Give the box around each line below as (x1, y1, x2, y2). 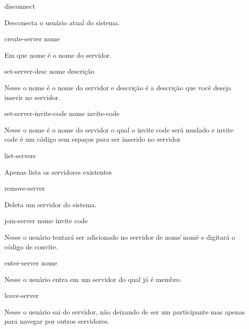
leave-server (4, 290, 39, 300)
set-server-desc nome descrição (4, 66, 94, 76)
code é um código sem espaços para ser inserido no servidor (4, 134, 181, 144)
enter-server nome (4, 258, 57, 268)
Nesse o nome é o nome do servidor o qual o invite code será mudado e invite (4, 124, 233, 134)
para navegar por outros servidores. (4, 316, 109, 326)
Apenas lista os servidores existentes (4, 166, 112, 177)
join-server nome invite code (4, 215, 88, 226)
